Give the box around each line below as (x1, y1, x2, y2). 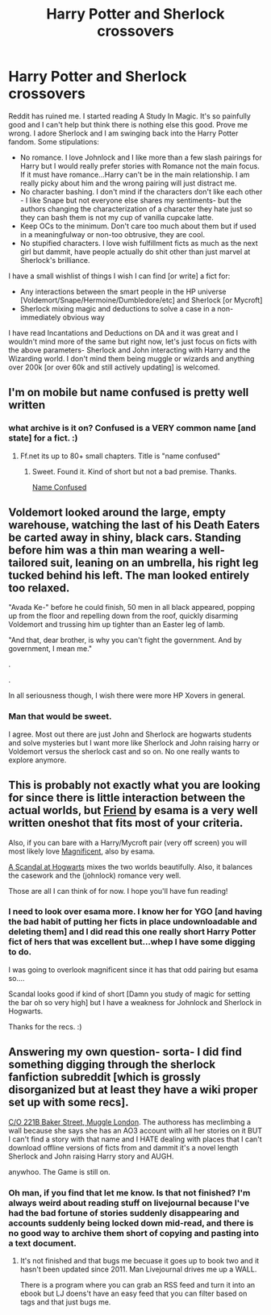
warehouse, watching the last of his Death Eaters (8, 518, 261, 532)
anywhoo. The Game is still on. (8, 1167, 110, 1176)
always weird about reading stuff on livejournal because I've (8, 1197, 250, 1209)
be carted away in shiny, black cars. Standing (8, 531, 242, 545)
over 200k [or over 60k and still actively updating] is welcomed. (8, 362, 220, 372)
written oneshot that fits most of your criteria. (8, 816, 244, 830)
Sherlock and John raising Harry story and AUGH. (8, 1151, 174, 1161)
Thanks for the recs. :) (8, 1021, 82, 1031)
